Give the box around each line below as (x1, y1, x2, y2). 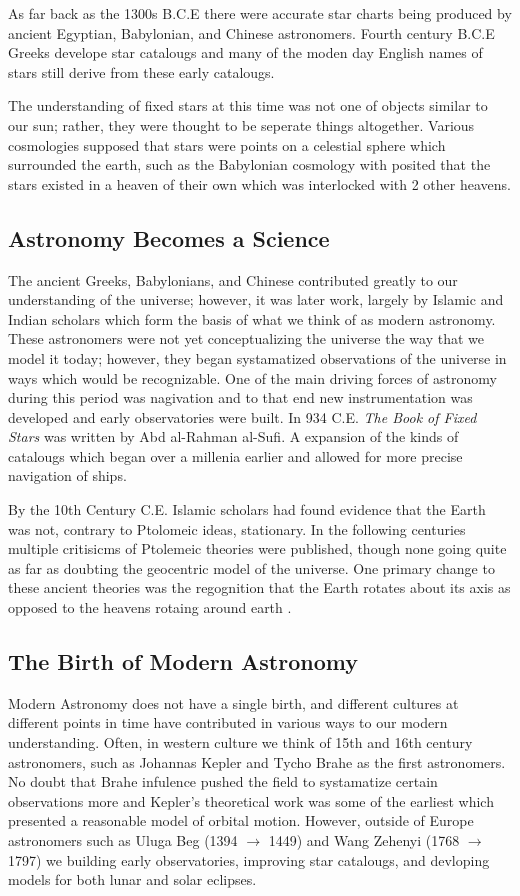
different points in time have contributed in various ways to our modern (8, 712, 448, 733)
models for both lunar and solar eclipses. (8, 869, 257, 890)
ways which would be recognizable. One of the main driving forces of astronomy (8, 367, 497, 388)
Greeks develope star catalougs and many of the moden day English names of (8, 42, 483, 63)
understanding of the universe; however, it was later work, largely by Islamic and (8, 289, 504, 310)
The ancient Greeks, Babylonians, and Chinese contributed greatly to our (8, 269, 458, 290)
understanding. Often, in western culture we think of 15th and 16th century (8, 732, 473, 753)
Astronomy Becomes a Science (8, 222, 330, 253)
